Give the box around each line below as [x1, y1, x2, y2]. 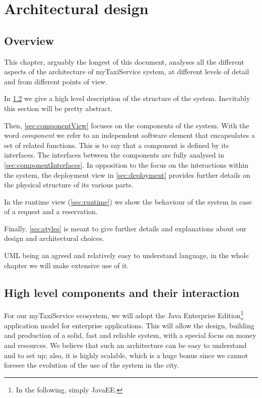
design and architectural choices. [4, 233, 104, 243]
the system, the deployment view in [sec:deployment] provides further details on [4, 169, 250, 180]
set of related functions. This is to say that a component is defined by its [4, 139, 229, 150]
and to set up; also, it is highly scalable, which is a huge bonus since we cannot [4, 350, 248, 360]
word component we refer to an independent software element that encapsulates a [4, 130, 255, 140]
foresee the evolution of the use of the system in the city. [4, 360, 179, 370]
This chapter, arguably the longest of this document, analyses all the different [4, 56, 244, 67]
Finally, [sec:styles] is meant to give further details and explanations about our [4, 223, 247, 233]
